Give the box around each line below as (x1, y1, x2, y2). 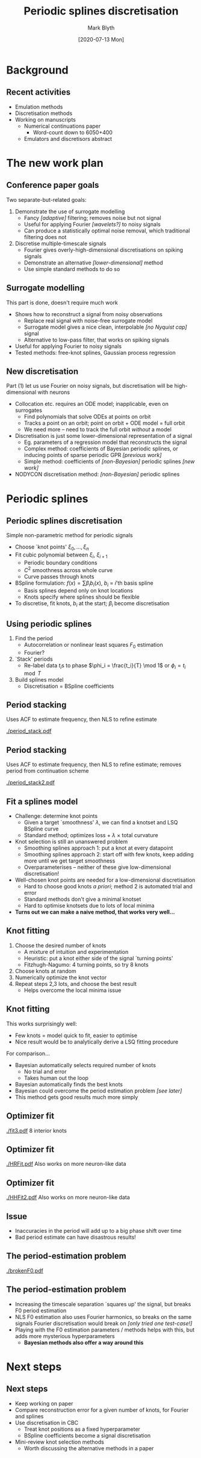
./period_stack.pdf (6, 727, 52, 735)
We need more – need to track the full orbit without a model (23, 426, 172, 433)
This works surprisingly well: (6, 1020, 77, 1027)
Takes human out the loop (23, 1074, 89, 1082)
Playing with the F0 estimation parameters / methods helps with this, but (14, 1326, 195, 1333)
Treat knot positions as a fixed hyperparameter (23, 1425, 140, 1433)
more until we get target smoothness (23, 857, 116, 865)
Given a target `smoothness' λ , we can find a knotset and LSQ (23, 819, 178, 826)
